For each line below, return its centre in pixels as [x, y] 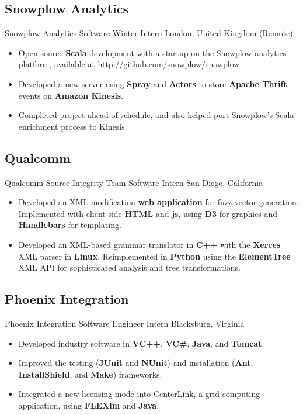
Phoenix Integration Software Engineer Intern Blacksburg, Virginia [125, 323]
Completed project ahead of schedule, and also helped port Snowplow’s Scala [156, 115]
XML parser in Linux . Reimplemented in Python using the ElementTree [154, 256]
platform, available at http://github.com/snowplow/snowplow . [130, 64]
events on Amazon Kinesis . [71, 95]
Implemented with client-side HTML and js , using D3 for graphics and [148, 213]
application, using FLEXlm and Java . [89, 405]
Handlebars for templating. [70, 225]
